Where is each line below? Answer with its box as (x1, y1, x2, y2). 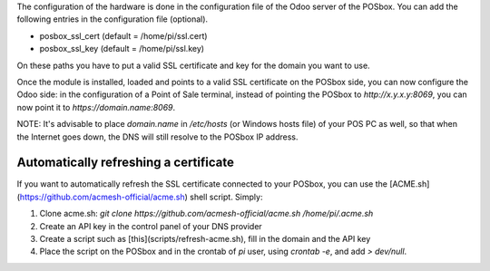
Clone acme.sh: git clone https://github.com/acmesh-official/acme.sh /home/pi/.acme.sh (39, 208, 374, 219)
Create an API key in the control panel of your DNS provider (39, 220, 262, 231)
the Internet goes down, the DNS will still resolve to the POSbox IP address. (16, 131, 299, 142)
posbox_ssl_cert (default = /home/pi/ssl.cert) (39, 30, 208, 41)
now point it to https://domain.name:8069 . (16, 102, 176, 112)
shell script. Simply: (189, 191, 263, 202)
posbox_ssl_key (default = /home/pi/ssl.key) (39, 44, 204, 54)
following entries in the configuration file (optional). (16, 14, 209, 24)
